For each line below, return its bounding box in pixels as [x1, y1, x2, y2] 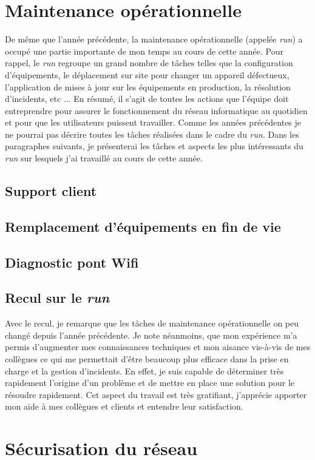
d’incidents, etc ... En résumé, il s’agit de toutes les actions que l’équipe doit [5, 92, 289, 105]
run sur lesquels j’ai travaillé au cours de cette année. [5, 152, 203, 164]
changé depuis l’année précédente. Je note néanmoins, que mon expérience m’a [5, 328, 297, 341]
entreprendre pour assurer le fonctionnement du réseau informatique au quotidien [5, 104, 308, 117]
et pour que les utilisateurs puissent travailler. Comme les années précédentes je [5, 116, 302, 129]
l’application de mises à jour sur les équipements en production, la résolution [5, 80, 291, 93]
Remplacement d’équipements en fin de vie [5, 217, 281, 235]
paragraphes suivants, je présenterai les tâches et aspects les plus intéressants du [5, 140, 303, 152]
